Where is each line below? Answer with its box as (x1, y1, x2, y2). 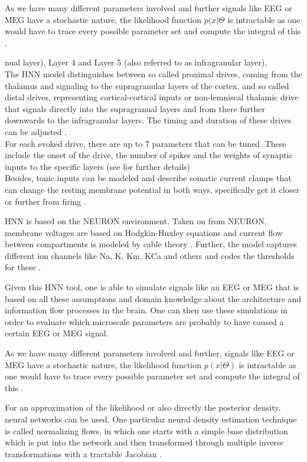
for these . (5, 261, 41, 273)
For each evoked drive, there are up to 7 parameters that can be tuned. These (5, 137, 286, 149)
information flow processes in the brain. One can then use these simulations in (5, 304, 288, 316)
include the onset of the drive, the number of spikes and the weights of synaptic (5, 149, 293, 161)
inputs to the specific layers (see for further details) (5, 160, 190, 172)
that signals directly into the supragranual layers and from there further (5, 102, 265, 114)
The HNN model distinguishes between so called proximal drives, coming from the (5, 67, 302, 80)
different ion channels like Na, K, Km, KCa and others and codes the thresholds (5, 249, 295, 261)
